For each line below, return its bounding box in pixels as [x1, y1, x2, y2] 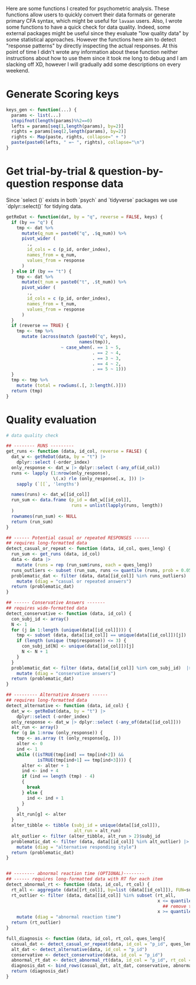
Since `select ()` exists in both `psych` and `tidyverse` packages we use [6, 196, 178, 204]
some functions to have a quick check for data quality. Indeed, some [6, 23, 171, 30]
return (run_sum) [11, 519, 54, 525]
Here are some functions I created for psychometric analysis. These [6, 5, 170, 12]
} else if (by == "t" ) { [11, 268, 72, 274]
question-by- [98, 165, 164, 178]
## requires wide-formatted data [6, 605, 87, 611]
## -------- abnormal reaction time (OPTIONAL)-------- [6, 871, 145, 877]
